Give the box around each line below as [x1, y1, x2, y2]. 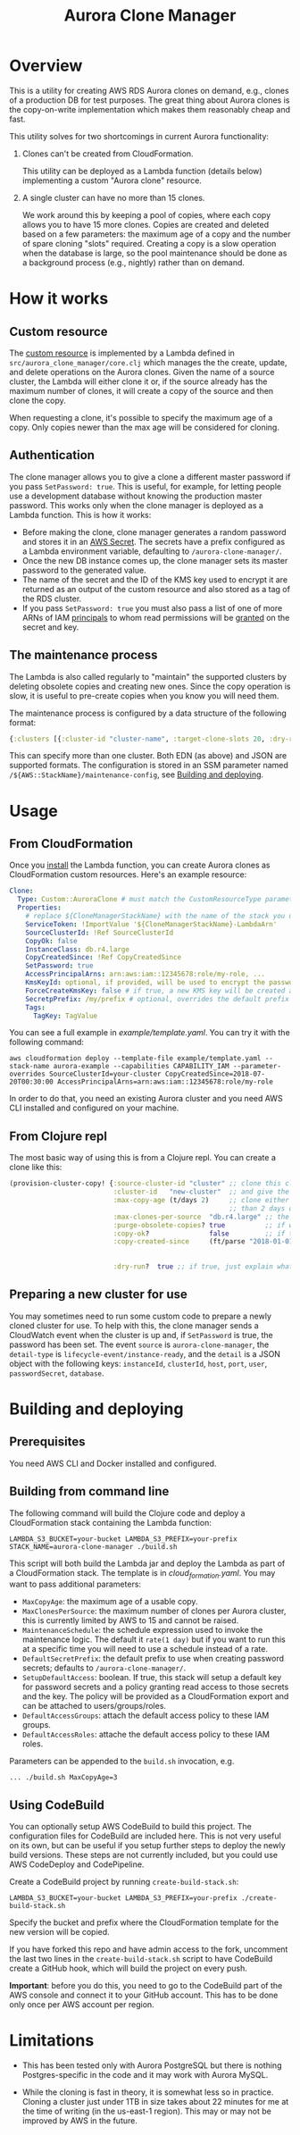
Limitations [9, 2030, 95, 2051]
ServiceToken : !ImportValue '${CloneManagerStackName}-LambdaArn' [25, 919, 278, 929]
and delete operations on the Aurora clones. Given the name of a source [9, 366, 275, 377]
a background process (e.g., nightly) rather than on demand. [21, 256, 246, 268]
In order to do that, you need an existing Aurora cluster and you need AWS [9, 1093, 283, 1104]
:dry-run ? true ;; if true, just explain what [112, 1262, 294, 1271]
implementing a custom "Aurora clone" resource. [21, 175, 203, 186]
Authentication [9, 448, 96, 463]
